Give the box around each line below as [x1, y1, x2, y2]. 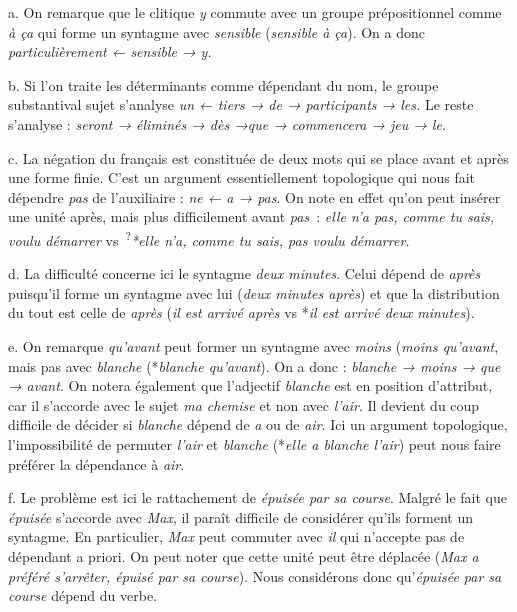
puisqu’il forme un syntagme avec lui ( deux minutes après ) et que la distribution [8, 282, 500, 303]
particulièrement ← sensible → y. [8, 41, 212, 62]
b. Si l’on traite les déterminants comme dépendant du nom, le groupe [8, 74, 439, 95]
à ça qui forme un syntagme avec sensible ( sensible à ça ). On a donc [8, 21, 425, 42]
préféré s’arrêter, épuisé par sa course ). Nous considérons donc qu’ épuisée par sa [8, 565, 502, 586]
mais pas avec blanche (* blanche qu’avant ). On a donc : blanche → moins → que [8, 355, 501, 376]
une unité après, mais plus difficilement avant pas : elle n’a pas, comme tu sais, [8, 206, 495, 227]
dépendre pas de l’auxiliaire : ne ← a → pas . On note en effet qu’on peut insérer [8, 186, 501, 207]
